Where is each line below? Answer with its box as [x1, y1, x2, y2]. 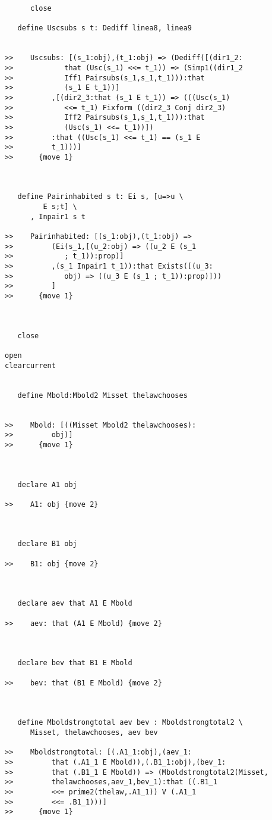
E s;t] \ [43, 202, 77, 211]
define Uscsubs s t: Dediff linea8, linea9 [17, 24, 192, 33]
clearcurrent [5, 361, 56, 370]
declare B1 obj [17, 540, 77, 548]
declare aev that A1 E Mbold [17, 599, 132, 608]
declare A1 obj [17, 480, 77, 489]
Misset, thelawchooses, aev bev [30, 728, 158, 737]
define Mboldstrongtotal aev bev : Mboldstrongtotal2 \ [17, 718, 243, 727]
